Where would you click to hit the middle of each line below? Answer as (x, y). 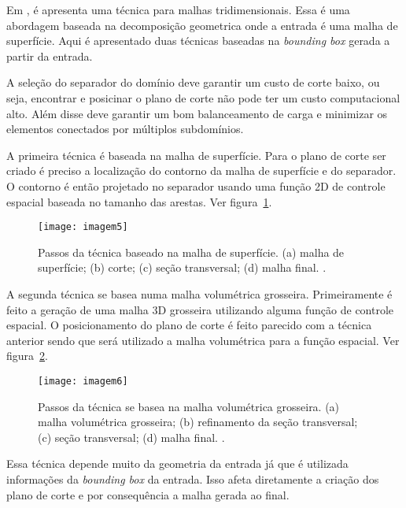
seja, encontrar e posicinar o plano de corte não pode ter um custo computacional (203, 97)
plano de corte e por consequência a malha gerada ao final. (148, 494)
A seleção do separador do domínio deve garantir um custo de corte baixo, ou (193, 82)
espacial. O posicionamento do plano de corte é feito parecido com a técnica (189, 325)
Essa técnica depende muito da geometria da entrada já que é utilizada (177, 464)
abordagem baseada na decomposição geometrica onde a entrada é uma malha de (202, 25)
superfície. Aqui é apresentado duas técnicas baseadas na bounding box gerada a (198, 41)
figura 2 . (27, 356)
